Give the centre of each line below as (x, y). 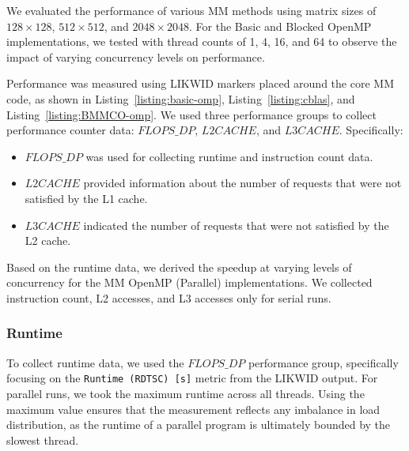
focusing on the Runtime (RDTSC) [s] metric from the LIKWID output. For (192, 378)
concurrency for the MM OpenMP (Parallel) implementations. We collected (189, 282)
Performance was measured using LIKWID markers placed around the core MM (200, 83)
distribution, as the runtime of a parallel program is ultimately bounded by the (199, 425)
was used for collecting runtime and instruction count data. (229, 156)
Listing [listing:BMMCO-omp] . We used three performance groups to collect (191, 114)
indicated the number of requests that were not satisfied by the (236, 225)
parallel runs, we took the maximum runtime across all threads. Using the (186, 393)
